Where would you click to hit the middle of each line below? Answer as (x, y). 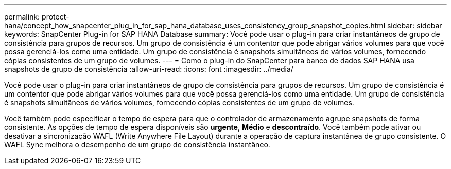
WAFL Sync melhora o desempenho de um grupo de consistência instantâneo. (137, 145)
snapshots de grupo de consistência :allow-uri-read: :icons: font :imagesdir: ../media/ (149, 69)
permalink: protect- (37, 17)
